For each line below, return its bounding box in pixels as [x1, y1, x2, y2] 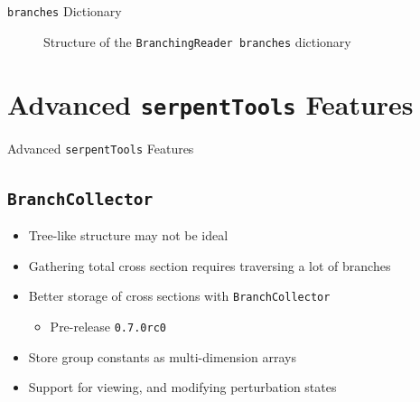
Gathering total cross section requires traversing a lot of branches [28, 256, 391, 275]
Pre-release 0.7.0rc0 [50, 316, 166, 335]
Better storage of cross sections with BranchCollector [28, 286, 331, 305]
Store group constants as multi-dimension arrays [28, 347, 296, 366]
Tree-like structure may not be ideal [28, 226, 229, 244]
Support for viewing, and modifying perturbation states [28, 378, 337, 397]
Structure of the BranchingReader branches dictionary [43, 32, 351, 51]
